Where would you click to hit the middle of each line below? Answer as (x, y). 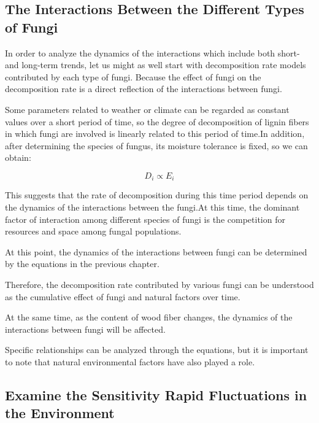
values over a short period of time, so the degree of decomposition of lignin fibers (157, 121)
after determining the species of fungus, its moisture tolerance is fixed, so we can (156, 145)
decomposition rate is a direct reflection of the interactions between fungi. (144, 89)
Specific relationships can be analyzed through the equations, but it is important (157, 350)
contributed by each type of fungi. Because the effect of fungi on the (133, 76)
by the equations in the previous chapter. (82, 264)
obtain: (18, 157)
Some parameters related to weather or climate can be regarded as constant (147, 109)
